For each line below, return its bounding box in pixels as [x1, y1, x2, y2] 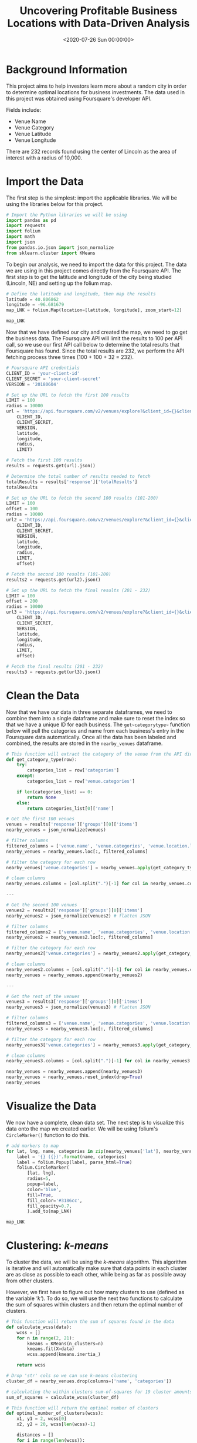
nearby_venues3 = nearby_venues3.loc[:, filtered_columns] [6, 1026, 154, 1032]
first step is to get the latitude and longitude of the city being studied [6, 273, 172, 280]
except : [16, 773, 35, 779]
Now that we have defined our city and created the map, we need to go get [6, 328, 188, 335]
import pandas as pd [6, 217, 57, 223]
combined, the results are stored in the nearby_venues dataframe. [6, 740, 163, 747]
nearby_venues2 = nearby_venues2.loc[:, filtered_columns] [6, 935, 154, 940]
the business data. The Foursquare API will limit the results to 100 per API [6, 335, 183, 342]
